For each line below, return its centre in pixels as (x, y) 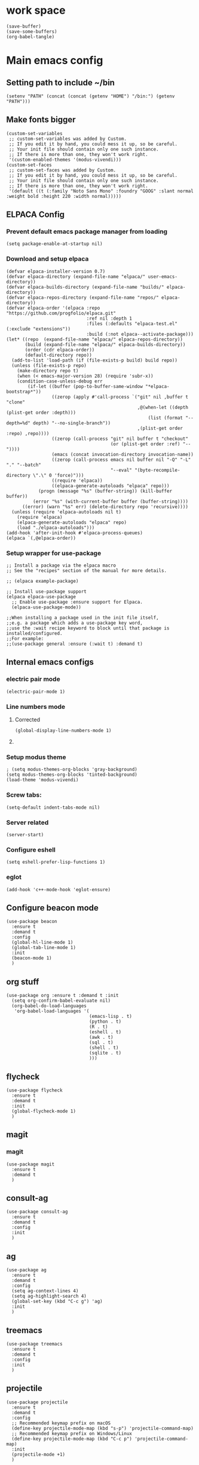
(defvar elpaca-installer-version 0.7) (56, 271)
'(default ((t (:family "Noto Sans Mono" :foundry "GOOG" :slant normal (101, 191)
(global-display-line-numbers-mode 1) (63, 731)
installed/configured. (34, 634)
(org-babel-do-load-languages (49, 1006)
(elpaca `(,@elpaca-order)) (41, 538)
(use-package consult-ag (37, 1212)
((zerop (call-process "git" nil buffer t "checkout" (120, 439)
